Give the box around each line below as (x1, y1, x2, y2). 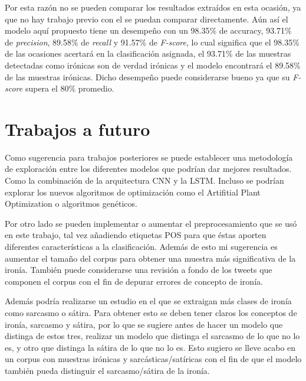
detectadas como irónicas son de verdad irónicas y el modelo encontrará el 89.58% (5, 58, 301, 71)
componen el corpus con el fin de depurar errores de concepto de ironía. (5, 275, 263, 287)
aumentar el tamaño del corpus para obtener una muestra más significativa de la (5, 252, 296, 264)
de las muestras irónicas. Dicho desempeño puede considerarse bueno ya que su (5, 70, 290, 83)
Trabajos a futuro (5, 116, 150, 141)
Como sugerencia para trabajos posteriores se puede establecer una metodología (5, 151, 293, 163)
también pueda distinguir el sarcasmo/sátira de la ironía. (5, 364, 210, 376)
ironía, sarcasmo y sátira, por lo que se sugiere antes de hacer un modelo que (5, 318, 283, 330)
